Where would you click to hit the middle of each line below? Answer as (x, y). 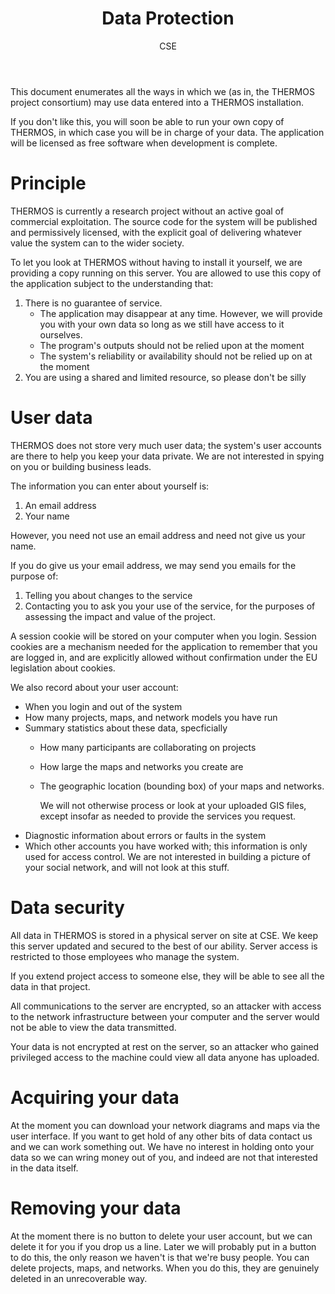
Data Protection (168, 18)
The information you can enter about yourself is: (110, 486)
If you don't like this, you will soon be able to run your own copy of (147, 121)
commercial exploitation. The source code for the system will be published (164, 221)
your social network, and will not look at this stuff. (127, 867)
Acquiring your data (95, 1097)
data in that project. (50, 986)
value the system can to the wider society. (97, 243)
